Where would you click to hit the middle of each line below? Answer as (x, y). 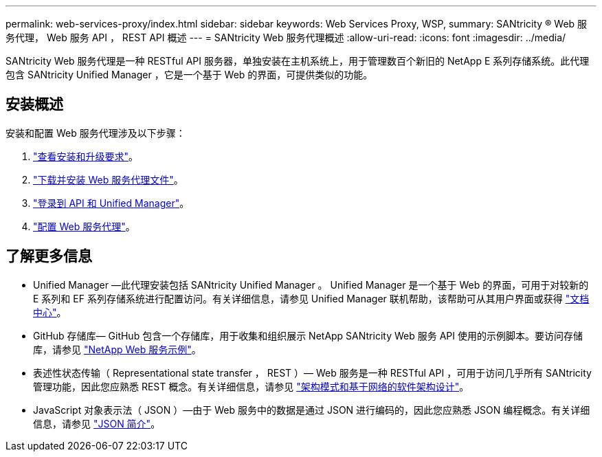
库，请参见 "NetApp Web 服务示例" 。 (117, 349)
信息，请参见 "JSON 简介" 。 (97, 423)
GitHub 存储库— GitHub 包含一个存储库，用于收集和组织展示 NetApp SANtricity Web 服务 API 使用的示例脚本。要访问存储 (308, 335)
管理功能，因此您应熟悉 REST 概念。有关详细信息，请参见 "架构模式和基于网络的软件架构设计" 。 (251, 386)
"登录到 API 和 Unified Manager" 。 (111, 203)
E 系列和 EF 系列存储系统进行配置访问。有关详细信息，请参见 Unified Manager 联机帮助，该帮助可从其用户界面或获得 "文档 (311, 298)
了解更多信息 (49, 256)
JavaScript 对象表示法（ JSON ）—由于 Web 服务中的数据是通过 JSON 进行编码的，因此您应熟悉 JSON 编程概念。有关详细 (312, 410)
